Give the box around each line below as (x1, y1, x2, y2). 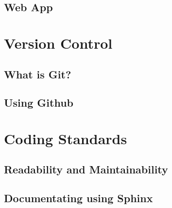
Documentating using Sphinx (4, 190, 153, 206)
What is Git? (4, 66, 71, 81)
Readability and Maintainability (4, 162, 168, 177)
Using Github (4, 95, 74, 110)
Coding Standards (4, 128, 127, 148)
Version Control (4, 33, 113, 53)
